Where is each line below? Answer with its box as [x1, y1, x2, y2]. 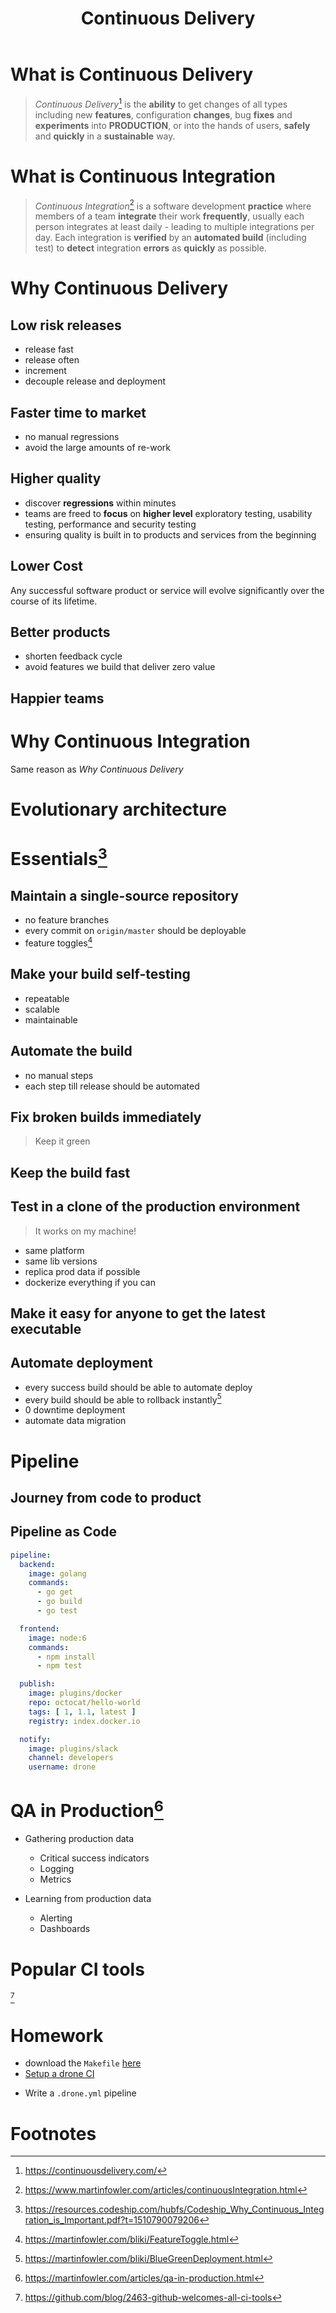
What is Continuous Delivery [10, 63, 254, 86]
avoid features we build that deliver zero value [24, 661, 216, 673]
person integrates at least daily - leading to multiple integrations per [34, 221, 315, 233]
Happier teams [10, 690, 105, 707]
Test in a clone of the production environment [10, 1198, 301, 1216]
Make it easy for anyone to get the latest [10, 1305, 266, 1322]
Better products [10, 624, 111, 641]
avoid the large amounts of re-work [24, 442, 172, 453]
